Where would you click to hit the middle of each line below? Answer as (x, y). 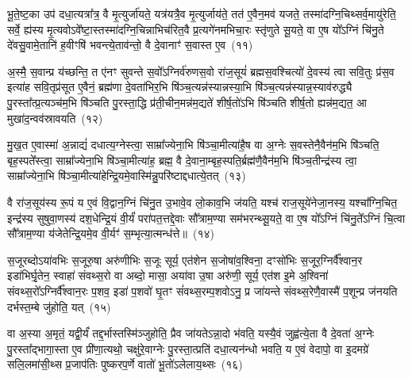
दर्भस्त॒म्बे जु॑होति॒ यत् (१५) (59, 306)
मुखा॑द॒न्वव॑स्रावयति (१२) (55, 118)
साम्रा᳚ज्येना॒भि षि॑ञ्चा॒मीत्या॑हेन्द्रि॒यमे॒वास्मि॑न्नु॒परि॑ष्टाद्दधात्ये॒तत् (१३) (127, 176)
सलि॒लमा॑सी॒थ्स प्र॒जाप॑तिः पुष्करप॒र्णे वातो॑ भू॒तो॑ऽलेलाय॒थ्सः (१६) (125, 364)
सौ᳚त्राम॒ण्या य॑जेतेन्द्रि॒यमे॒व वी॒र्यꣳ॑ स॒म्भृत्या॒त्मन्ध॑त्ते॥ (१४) (111, 233)
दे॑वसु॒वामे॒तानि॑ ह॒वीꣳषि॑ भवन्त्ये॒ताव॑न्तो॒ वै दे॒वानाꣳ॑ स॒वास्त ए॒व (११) (130, 45)
